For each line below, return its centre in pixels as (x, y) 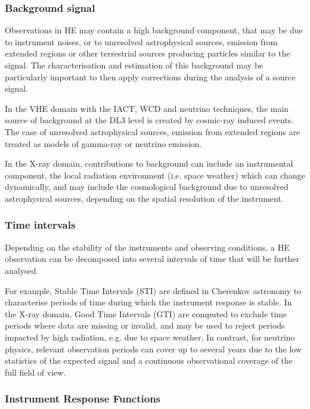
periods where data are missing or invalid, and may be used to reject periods (145, 325)
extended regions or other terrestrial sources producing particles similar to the (148, 53)
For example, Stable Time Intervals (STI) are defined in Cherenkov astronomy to (153, 290)
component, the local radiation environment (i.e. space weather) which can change (155, 175)
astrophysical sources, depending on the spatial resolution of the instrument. (144, 198)
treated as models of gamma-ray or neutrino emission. (103, 143)
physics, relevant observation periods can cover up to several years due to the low (154, 349)
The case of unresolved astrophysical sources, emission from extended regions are (153, 131)
